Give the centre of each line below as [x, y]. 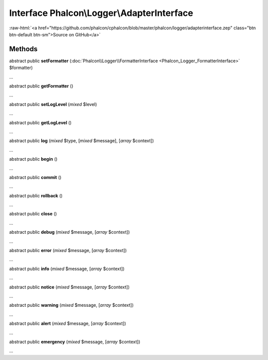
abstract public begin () [33, 159]
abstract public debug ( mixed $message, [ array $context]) [69, 232]
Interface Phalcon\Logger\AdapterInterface [101, 13]
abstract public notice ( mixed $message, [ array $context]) [69, 287]
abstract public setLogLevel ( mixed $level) [53, 104]
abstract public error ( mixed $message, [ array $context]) [68, 251]
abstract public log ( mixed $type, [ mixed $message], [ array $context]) [81, 141]
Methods [23, 49]
